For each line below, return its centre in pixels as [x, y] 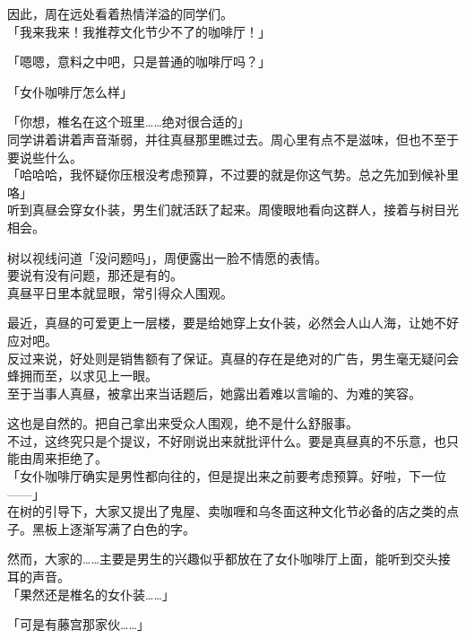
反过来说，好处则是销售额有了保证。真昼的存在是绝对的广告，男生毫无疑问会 [233, 358]
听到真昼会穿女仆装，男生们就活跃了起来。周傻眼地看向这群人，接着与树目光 [233, 210]
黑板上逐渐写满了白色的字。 [113, 528]
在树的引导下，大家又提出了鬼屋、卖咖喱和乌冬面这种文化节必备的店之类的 [227, 511]
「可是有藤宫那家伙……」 [78, 624]
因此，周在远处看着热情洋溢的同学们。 [120, 13]
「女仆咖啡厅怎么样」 [70, 91]
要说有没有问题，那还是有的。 [95, 275]
